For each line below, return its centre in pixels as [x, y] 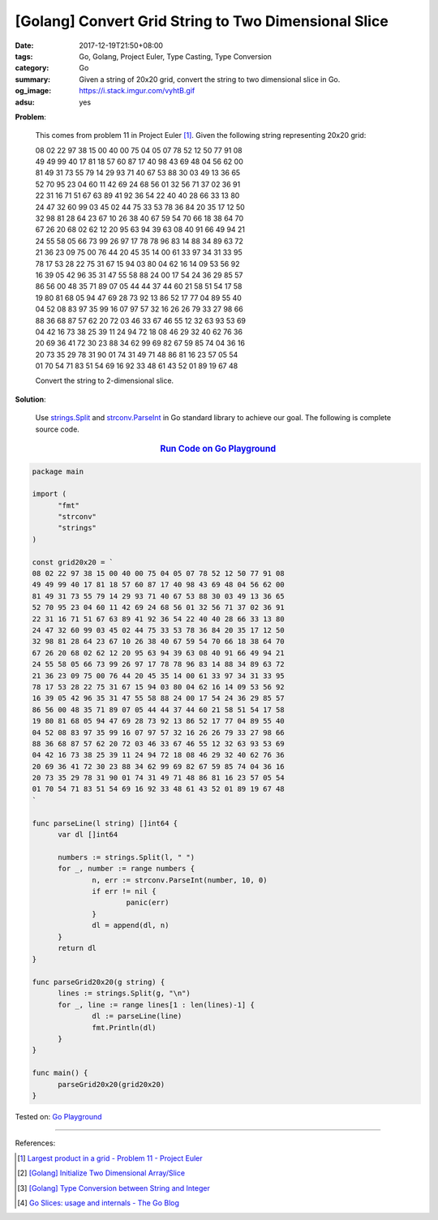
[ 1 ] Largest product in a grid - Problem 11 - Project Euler [110, 1158]
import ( [49, 494]
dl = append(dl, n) [131, 926]
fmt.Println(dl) [125, 1027]
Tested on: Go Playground [58, 1116]
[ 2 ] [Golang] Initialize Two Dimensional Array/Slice [101, 1173]
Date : [24, 45]
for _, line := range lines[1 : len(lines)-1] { [156, 1005]
